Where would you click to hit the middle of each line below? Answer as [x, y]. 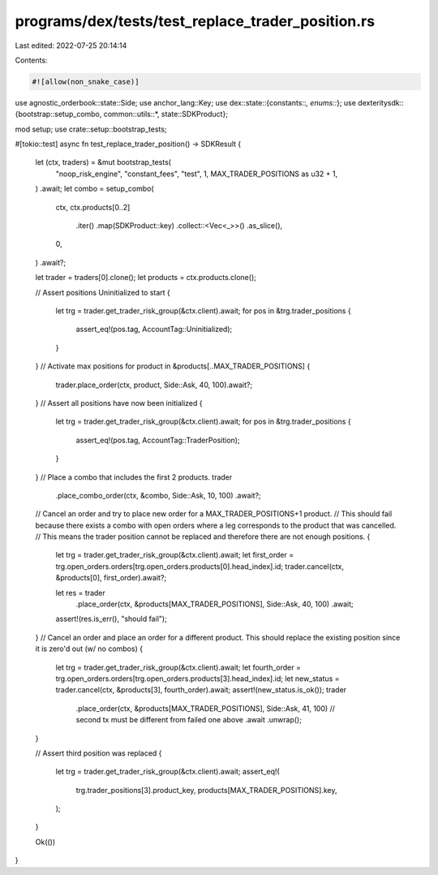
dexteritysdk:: [381, 102]
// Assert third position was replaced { [99, 753]
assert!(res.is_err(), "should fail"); [112, 619]
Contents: [31, 60]
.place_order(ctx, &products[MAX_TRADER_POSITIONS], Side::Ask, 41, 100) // [206, 708]
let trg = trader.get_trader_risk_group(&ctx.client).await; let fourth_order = [178, 667]
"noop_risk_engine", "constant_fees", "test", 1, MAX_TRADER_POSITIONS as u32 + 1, [197, 174]
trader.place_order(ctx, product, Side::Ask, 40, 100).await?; [154, 385]
